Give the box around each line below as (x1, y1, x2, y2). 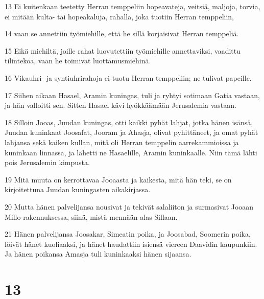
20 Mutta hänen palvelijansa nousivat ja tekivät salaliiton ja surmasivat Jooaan (5, 201, 254, 212)
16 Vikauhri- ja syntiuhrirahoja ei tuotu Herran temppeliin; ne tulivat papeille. (5, 72, 252, 83)
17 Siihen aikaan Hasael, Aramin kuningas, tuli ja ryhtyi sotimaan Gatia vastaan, (5, 89, 260, 100)
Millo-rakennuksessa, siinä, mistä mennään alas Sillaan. (5, 211, 178, 222)
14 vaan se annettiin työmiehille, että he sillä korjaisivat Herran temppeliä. (5, 28, 239, 39)
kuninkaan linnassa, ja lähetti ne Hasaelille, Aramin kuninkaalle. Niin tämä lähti (5, 147, 257, 157)
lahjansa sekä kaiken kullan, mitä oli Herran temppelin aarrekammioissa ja (5, 136, 239, 147)
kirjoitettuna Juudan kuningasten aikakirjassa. (5, 184, 151, 195)
